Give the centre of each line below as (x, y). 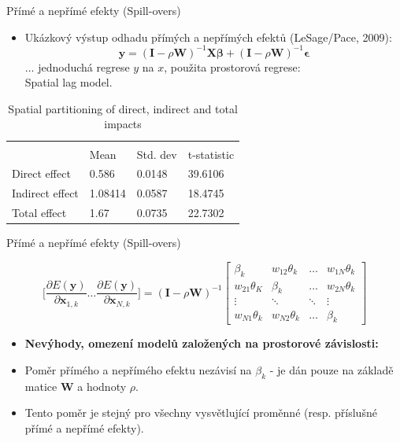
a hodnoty (102, 386)
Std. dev (157, 154)
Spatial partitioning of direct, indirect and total (123, 108)
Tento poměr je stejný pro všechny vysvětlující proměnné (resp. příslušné (201, 413)
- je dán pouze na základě (331, 369)
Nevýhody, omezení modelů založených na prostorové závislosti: (202, 343)
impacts (123, 124)
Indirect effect (45, 193)
